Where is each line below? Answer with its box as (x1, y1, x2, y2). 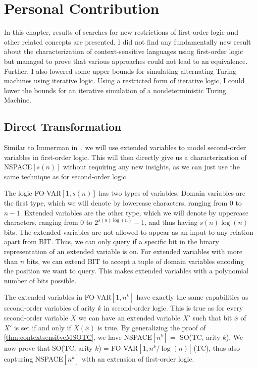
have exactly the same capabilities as (136, 292, 248, 302)
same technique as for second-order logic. (4, 171, 128, 181)
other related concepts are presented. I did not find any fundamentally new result (4, 36, 251, 47)
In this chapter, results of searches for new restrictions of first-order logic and (4, 27, 239, 37)
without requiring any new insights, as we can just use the (63, 161, 240, 172)
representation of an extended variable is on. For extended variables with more (4, 246, 243, 257)
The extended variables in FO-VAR (4, 292, 111, 302)
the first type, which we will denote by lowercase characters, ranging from (4, 198, 228, 208)
